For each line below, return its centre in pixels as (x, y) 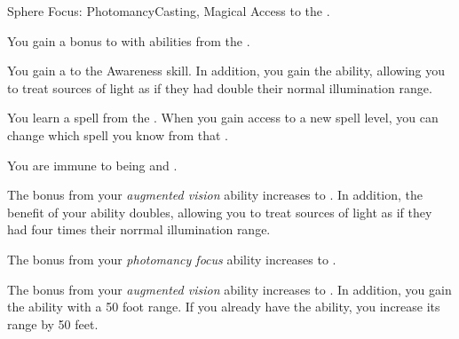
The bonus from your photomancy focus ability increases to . (172, 259)
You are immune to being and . (92, 165)
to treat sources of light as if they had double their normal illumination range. (220, 87)
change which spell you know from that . (118, 134)
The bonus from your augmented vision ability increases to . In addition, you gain (229, 289)
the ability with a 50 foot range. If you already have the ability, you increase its (224, 307)
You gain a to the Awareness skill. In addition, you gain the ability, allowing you (226, 71)
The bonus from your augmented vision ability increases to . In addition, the (215, 195)
